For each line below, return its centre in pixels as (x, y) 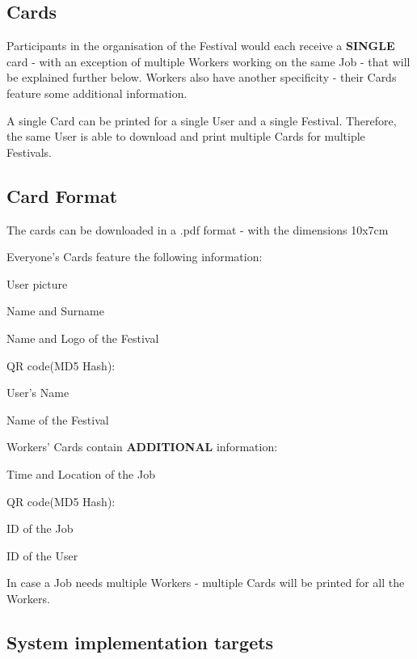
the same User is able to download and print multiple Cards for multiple (186, 136)
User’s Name (38, 393)
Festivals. (29, 152)
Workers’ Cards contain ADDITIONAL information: (142, 447)
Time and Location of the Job (81, 473)
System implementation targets (140, 642)
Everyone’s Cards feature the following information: (135, 257)
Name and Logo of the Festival (83, 338)
